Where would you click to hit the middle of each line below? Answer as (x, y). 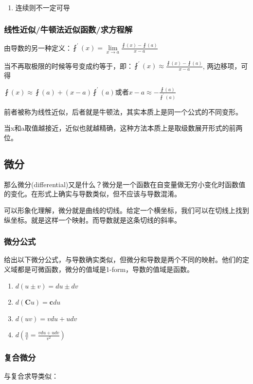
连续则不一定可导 (43, 7)
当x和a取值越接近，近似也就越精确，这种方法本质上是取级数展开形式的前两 (123, 128)
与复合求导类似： (31, 375)
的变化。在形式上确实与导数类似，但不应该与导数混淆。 (92, 194)
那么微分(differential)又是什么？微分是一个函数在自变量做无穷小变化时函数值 (125, 184)
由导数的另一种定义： (38, 48)
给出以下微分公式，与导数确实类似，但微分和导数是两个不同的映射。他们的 (123, 259)
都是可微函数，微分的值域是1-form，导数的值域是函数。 (106, 269)
